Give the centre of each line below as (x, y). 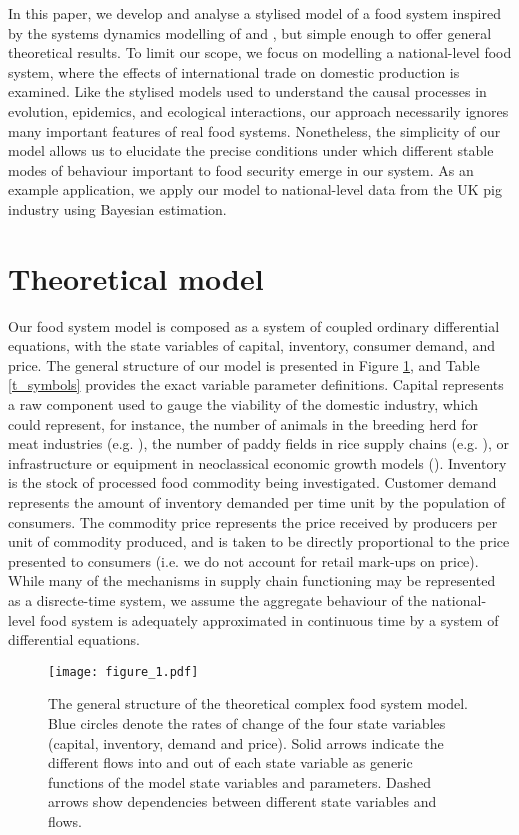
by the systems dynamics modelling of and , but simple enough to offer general (250, 32)
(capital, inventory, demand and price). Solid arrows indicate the (246, 742)
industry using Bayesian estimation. (117, 208)
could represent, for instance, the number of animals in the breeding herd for (243, 423)
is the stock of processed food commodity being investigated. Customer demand (252, 482)
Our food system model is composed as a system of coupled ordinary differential (254, 325)
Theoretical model (136, 277)
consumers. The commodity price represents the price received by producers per (253, 521)
